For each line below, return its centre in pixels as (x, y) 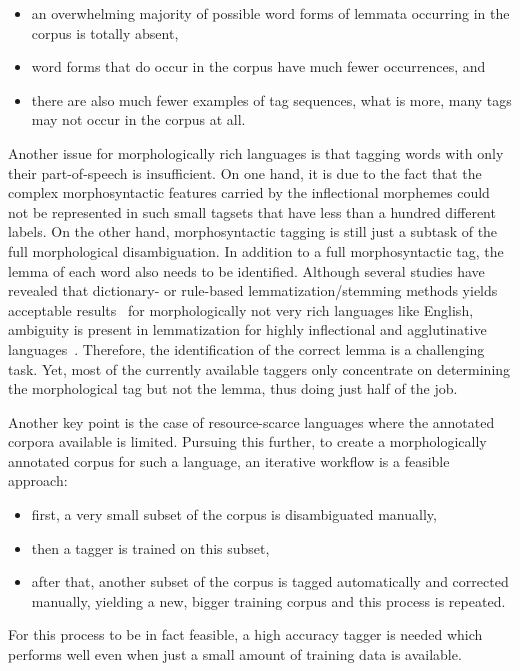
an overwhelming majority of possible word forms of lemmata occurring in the (270, 13)
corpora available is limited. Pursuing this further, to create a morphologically (247, 441)
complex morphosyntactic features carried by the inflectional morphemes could (249, 192)
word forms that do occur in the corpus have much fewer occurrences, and (258, 66)
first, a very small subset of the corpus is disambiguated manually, (234, 514)
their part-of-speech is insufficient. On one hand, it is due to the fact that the (245, 172)
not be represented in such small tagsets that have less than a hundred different (252, 211)
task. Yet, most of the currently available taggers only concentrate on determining (259, 368)
